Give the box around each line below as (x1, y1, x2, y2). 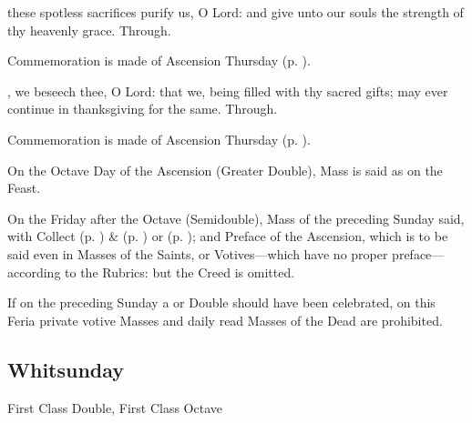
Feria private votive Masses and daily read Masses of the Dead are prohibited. (7, 310, 443, 329)
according (7, 262, 61, 281)
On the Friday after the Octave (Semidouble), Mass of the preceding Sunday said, (7, 208, 465, 227)
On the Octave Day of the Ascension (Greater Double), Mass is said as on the (7, 160, 443, 179)
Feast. (7, 178, 41, 197)
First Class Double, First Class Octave (7, 398, 222, 417)
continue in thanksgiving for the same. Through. (7, 99, 278, 118)
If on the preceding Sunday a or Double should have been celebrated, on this (7, 293, 436, 312)
